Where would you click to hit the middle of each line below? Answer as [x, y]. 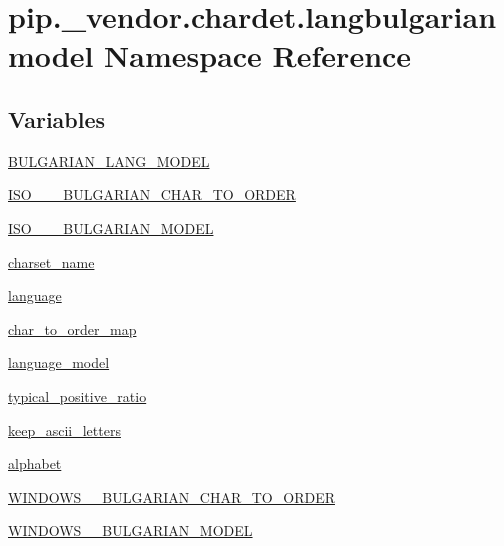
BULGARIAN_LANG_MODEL [109, 160]
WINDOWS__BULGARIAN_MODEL [130, 530]
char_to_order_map [72, 328]
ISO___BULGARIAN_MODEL [111, 227]
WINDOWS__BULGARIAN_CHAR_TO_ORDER [171, 496]
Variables [57, 118]
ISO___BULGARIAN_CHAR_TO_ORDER [152, 194]
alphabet [35, 463]
